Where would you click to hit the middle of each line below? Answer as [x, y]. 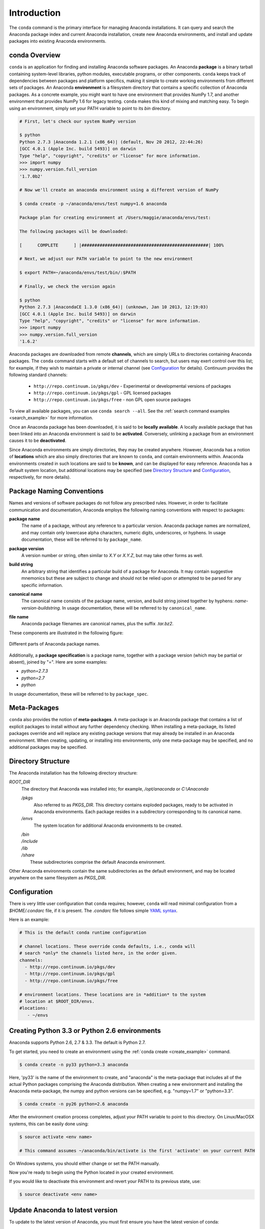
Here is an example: [29, 920]
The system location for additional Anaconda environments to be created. [108, 825]
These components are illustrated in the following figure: [66, 633]
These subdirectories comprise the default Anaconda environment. [98, 862]
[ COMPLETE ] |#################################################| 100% [122, 245]
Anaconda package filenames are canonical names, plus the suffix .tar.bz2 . [97, 624]
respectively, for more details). [40, 477]
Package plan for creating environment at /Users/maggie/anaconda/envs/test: [115, 218]
